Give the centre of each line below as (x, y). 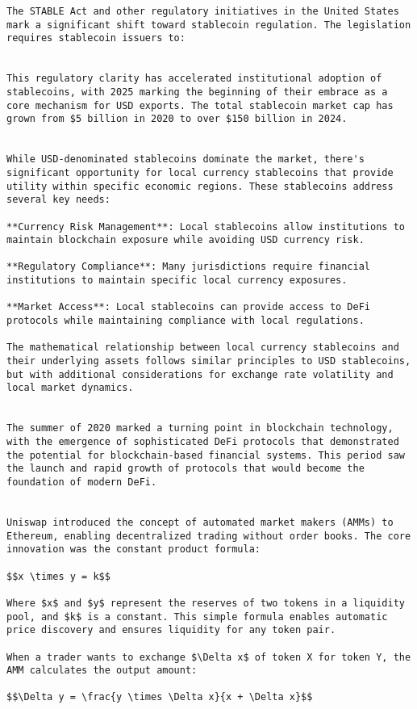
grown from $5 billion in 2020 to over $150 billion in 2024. (177, 119)
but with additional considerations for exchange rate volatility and (200, 374)
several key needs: (58, 200)
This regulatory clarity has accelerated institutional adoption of (194, 79)
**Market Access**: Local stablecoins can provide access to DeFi (189, 307)
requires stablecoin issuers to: (96, 38)
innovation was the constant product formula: (133, 550)
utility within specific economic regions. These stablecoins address (200, 186)
